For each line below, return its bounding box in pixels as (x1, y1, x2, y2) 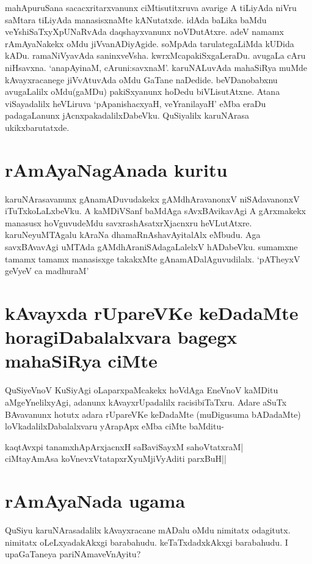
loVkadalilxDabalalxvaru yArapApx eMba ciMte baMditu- (5, 420, 224, 432)
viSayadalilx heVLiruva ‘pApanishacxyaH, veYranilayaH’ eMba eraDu (5, 97, 266, 109)
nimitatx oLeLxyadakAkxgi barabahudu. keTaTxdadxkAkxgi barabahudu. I (5, 535, 288, 548)
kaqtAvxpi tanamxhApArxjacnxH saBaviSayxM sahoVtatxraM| (5, 440, 244, 453)
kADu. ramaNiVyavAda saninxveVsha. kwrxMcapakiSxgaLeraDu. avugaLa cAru (5, 49, 306, 62)
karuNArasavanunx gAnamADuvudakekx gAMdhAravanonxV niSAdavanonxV (5, 192, 300, 205)
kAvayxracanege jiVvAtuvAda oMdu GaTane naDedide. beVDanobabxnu (5, 73, 278, 86)
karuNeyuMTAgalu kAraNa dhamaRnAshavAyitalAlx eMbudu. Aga (5, 228, 261, 241)
